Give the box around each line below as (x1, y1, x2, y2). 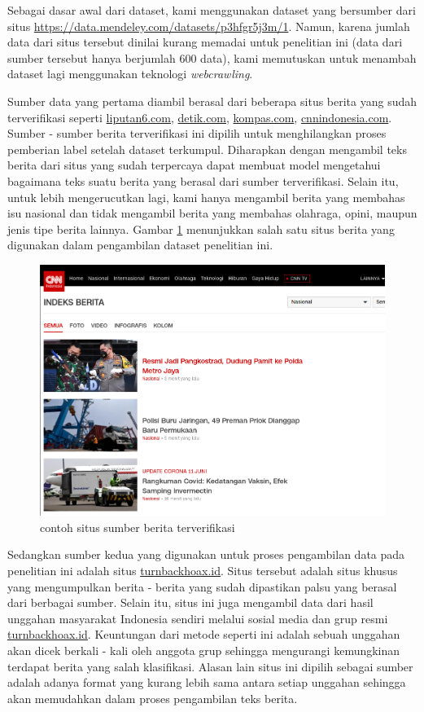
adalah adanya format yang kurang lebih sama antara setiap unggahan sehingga (7, 674, 406, 691)
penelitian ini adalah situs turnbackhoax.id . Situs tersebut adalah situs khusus (7, 562, 398, 578)
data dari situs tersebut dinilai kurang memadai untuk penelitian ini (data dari (7, 33, 403, 51)
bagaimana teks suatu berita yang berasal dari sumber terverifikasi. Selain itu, (7, 172, 399, 189)
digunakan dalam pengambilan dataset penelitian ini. (7, 236, 273, 253)
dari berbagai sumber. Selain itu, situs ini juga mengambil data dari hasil (7, 594, 374, 611)
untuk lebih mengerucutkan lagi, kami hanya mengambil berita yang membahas (7, 188, 405, 205)
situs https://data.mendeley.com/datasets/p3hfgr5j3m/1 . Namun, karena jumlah (7, 17, 410, 34)
